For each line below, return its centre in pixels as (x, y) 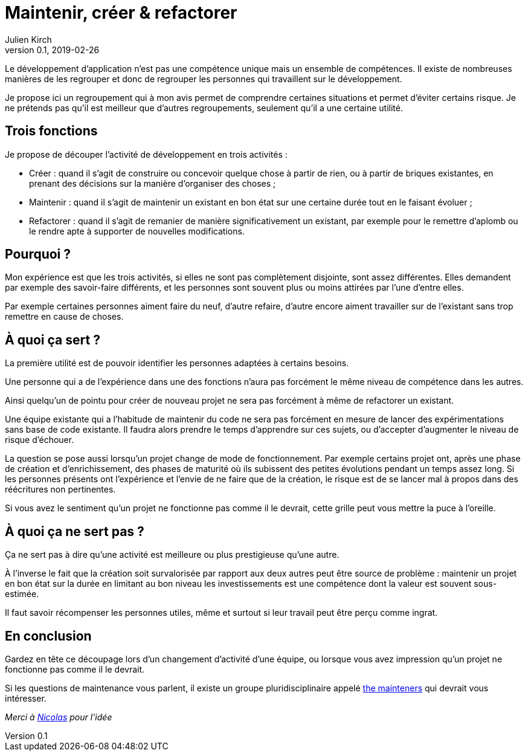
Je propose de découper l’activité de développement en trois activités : (146, 154)
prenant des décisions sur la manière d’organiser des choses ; (153, 183)
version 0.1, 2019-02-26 (52, 50)
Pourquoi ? (38, 254)
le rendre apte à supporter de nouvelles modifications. (137, 231)
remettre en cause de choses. (64, 317)
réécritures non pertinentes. (60, 489)
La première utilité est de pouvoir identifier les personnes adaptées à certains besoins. (177, 363)
